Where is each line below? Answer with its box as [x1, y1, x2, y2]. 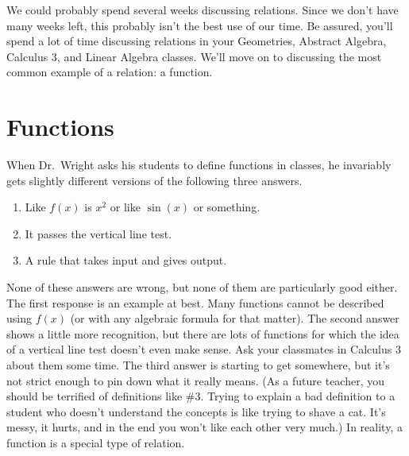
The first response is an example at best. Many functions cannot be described [6, 294, 384, 311]
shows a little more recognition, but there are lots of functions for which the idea [6, 325, 399, 342]
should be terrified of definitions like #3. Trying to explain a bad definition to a [6, 388, 395, 404]
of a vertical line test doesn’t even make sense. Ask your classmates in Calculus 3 [6, 341, 401, 357]
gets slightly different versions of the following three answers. [6, 172, 303, 188]
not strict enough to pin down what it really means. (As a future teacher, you [6, 372, 384, 388]
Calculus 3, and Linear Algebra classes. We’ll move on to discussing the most [6, 48, 382, 64]
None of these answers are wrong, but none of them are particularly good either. [6, 279, 398, 296]
